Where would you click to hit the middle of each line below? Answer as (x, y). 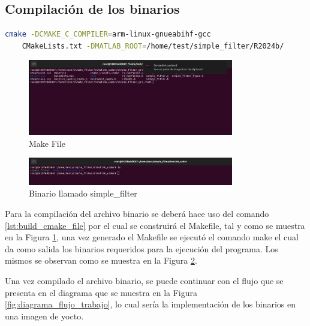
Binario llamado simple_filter (83, 193)
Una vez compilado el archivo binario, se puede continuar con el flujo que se (144, 280)
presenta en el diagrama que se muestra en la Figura (101, 292)
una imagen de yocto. (44, 316)
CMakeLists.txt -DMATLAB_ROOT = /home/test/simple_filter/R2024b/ (153, 46)
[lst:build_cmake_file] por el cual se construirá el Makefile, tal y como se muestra (155, 225)
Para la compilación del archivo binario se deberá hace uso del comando (137, 213)
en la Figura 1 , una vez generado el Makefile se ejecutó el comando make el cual (152, 237)
